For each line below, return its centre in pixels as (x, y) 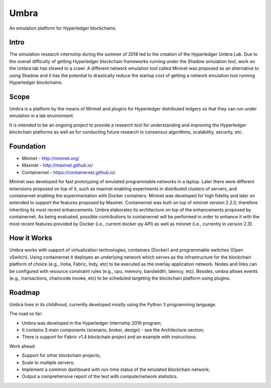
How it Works (31, 238)
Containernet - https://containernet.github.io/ (69, 172)
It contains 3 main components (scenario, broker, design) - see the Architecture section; (113, 330)
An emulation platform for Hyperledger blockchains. (63, 28)
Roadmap (25, 292)
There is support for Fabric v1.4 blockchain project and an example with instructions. (109, 337)
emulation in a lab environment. (42, 116)
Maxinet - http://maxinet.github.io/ (57, 165)
